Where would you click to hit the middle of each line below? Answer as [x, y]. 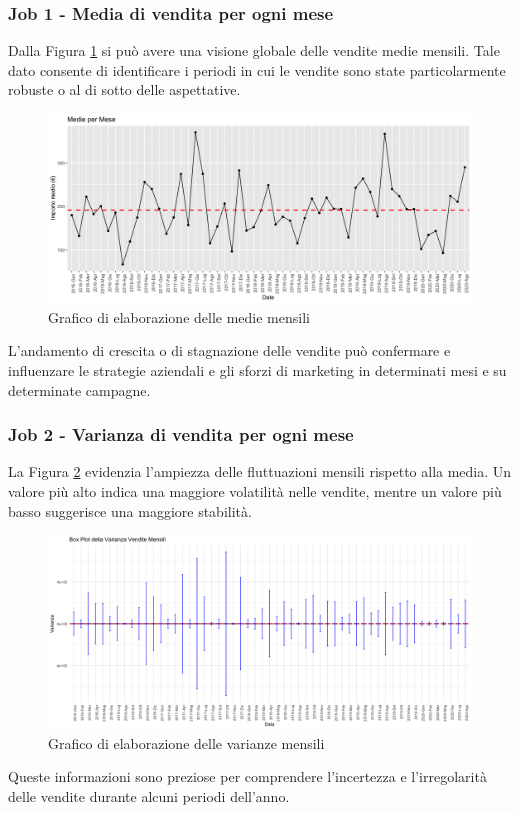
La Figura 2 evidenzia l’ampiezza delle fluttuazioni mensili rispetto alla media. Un [260, 471]
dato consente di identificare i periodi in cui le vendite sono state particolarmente [257, 69]
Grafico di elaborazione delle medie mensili [179, 316]
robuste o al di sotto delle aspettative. [124, 89]
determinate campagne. [79, 389]
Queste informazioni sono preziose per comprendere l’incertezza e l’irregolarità [247, 776]
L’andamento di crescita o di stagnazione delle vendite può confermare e [229, 350]
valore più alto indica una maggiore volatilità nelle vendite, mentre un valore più [255, 491]
